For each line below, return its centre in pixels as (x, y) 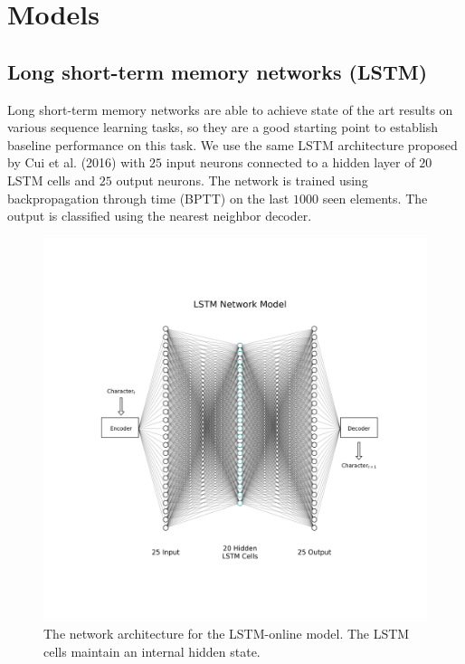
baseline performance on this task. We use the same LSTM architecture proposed (232, 144)
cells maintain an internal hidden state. (152, 651)
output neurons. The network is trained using (242, 180)
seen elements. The (375, 198)
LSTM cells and (52, 180)
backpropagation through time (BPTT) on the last (148, 198)
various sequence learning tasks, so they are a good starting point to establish (223, 127)
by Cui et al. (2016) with (76, 162)
